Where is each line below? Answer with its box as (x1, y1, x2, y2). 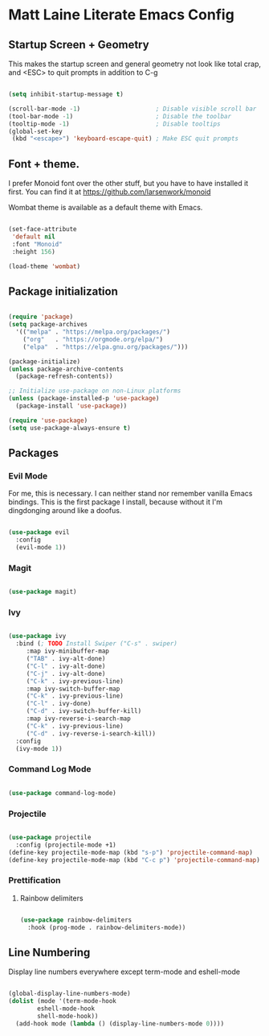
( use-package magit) (8, 588, 78, 596)
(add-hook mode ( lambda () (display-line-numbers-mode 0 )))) (15, 1019, 225, 1028)
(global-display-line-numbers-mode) (8, 989, 131, 998)
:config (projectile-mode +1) (15, 840, 116, 849)
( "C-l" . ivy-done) (26, 699, 92, 708)
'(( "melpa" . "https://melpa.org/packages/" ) (15, 328, 171, 336)
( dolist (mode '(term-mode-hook (8, 997, 116, 1005)
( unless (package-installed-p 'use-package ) (8, 395, 160, 403)
